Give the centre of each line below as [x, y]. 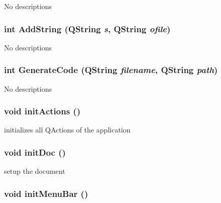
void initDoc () [35, 152]
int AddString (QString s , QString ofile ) [87, 28]
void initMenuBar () [46, 193]
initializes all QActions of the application [67, 130]
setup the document [35, 171]
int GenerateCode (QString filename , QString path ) [111, 70]
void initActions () [42, 111]
